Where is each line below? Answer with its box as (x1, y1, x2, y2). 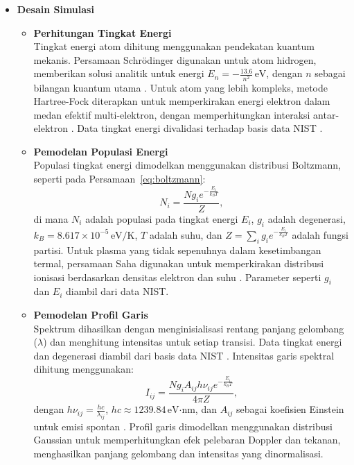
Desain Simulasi (17, 2, 94, 16)
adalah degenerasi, (267, 211, 346, 226)
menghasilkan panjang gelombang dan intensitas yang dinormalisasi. (33, 446, 324, 461)
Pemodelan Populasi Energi (33, 144, 168, 158)
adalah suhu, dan (149, 227, 222, 242)
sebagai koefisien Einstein (236, 402, 344, 416)
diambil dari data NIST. (66, 284, 169, 298)
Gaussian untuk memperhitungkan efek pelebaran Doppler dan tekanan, (33, 432, 341, 447)
